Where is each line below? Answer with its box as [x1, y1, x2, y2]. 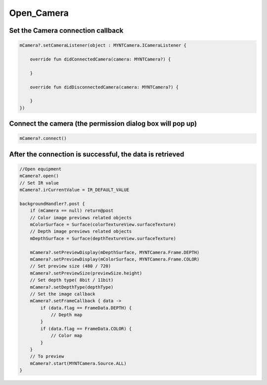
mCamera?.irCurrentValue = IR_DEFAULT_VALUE [19, 187, 130, 193]
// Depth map [50, 312, 83, 318]
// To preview [30, 354, 64, 359]
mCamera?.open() [19, 173, 59, 179]
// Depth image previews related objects [30, 229, 132, 234]
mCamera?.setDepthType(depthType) [30, 284, 114, 290]
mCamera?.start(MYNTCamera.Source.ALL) [30, 360, 127, 366]
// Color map [50, 333, 83, 338]
